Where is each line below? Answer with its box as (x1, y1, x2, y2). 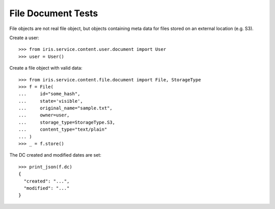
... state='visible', (18, 98, 84, 104)
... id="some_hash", (18, 91, 80, 97)
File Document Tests (9, 8, 98, 19)
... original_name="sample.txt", (18, 105, 113, 111)
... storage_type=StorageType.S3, (18, 120, 116, 125)
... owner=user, (18, 112, 70, 118)
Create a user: (9, 35, 39, 41)
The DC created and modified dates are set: (9, 152, 102, 158)
